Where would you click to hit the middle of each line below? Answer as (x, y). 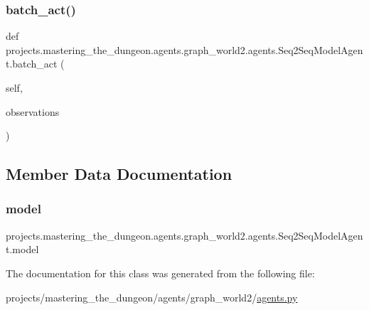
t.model (22, 249)
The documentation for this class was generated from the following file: (160, 273)
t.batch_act (32, 64)
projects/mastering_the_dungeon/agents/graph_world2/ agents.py (152, 297)
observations (33, 111)
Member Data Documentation (119, 174)
